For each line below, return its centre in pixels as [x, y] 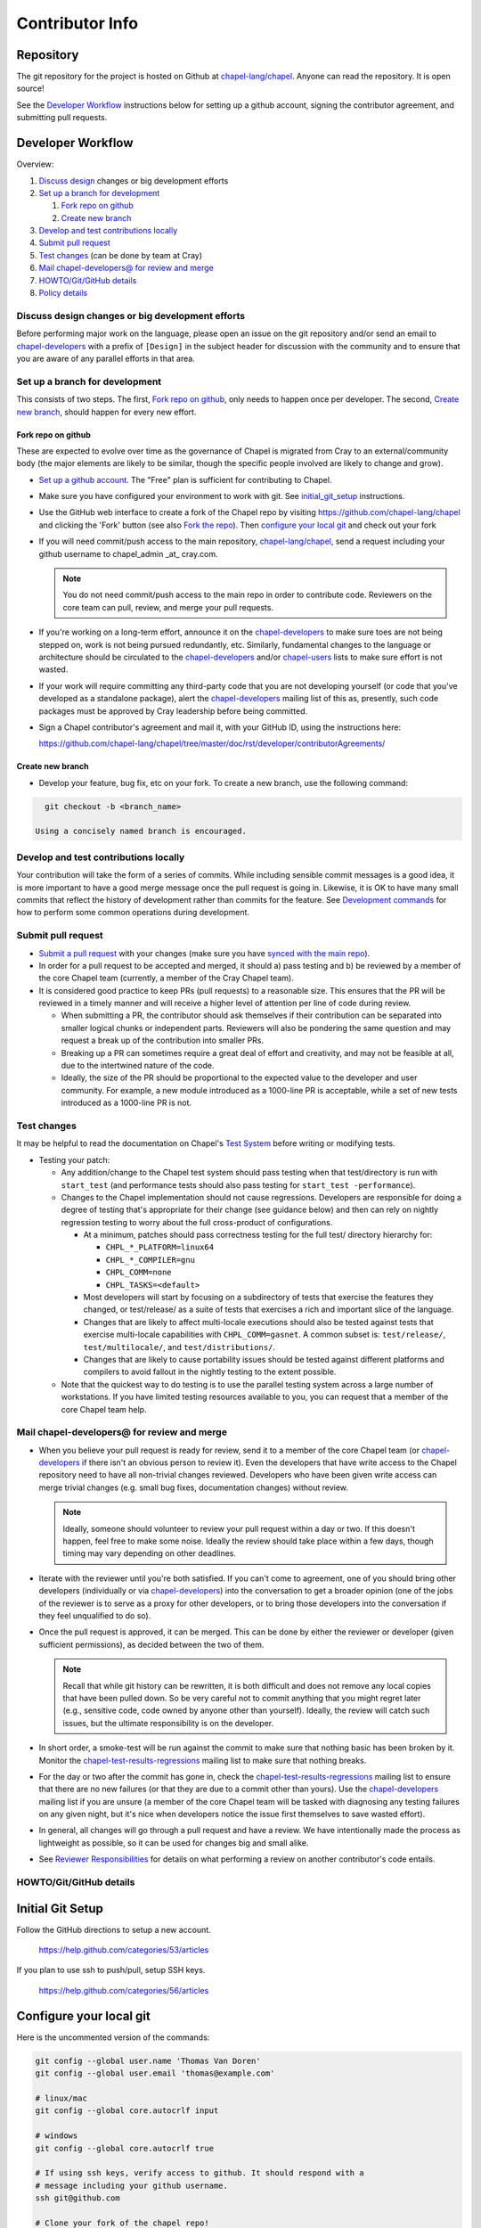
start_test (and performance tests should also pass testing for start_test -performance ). [238, 1184]
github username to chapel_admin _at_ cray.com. [128, 553]
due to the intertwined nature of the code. [138, 1066]
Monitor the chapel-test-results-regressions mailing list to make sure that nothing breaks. [203, 1760]
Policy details [63, 293]
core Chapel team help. [104, 1409]
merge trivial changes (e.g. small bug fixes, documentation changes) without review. [194, 1487]
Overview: [35, 164]
